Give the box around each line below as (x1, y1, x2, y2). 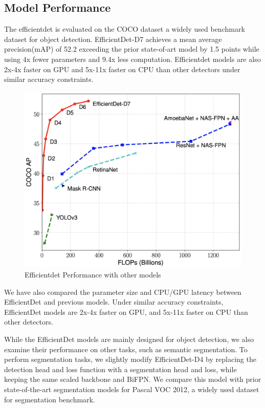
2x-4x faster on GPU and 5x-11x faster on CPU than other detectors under (4, 63, 240, 74)
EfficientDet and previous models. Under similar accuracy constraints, (4, 296, 224, 307)
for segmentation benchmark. (4, 394, 95, 404)
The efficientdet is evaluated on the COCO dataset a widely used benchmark (4, 24, 245, 34)
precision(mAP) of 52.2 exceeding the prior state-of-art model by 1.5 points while (4, 44, 259, 54)
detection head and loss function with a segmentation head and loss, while (4, 363, 237, 374)
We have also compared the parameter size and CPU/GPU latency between (4, 286, 241, 297)
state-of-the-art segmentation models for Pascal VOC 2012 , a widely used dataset (4, 383, 259, 394)
